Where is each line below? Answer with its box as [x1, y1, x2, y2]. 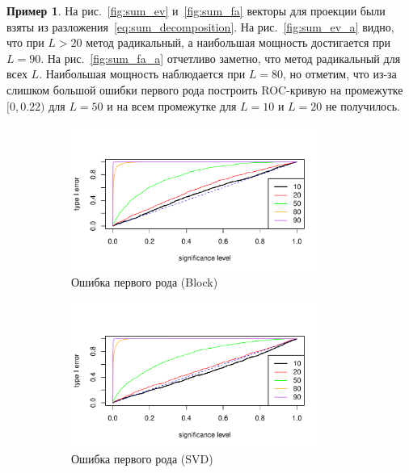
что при [6, 34, 44, 51]
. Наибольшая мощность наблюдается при [39, 65, 246, 82]
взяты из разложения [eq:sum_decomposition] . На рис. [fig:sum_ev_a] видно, [6, 18, 394, 35]
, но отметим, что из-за [283, 65, 397, 82]
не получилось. [325, 97, 400, 114]
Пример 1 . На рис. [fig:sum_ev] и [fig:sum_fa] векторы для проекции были [6, 2, 386, 19]
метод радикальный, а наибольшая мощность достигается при [86, 34, 391, 51]
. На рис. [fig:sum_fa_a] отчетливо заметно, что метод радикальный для [40, 49, 401, 66]
